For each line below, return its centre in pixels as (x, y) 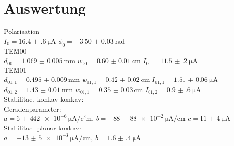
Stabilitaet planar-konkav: (43, 127)
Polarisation (22, 31)
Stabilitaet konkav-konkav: (44, 99)
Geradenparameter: (33, 108)
